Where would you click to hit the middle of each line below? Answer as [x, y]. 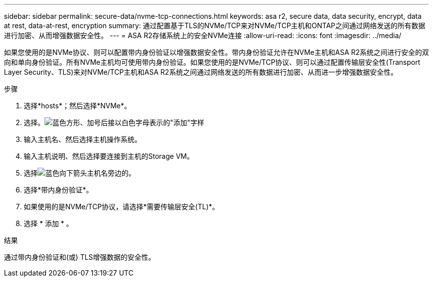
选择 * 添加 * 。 [48, 223]
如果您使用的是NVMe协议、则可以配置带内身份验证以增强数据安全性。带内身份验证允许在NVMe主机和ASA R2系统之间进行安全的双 [216, 52]
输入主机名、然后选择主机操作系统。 [83, 139]
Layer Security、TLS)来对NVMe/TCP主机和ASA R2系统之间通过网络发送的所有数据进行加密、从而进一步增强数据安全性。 [201, 72]
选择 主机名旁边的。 [80, 173]
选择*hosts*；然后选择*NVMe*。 [77, 106]
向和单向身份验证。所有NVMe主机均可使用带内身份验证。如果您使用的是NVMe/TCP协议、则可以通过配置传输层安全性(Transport [212, 62]
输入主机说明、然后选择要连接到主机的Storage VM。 [109, 156]
